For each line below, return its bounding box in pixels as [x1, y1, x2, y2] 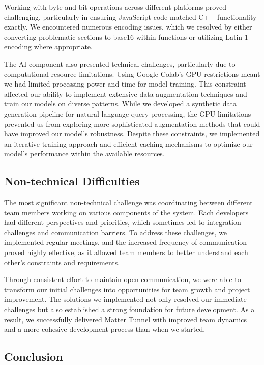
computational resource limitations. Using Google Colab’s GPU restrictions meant [4, 68, 260, 79]
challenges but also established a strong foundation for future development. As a [4, 304, 255, 315]
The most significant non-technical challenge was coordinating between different [4, 197, 253, 208]
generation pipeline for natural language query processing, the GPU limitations [4, 108, 251, 119]
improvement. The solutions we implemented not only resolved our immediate [4, 294, 247, 304]
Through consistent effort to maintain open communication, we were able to [4, 274, 241, 285]
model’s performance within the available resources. [4, 148, 165, 159]
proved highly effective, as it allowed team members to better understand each [4, 247, 248, 258]
